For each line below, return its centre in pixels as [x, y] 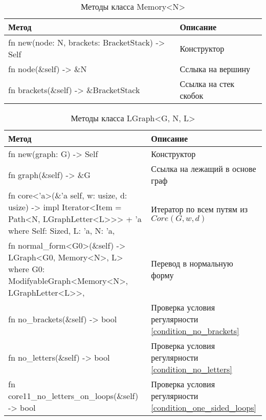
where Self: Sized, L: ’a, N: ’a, [62, 230]
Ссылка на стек [207, 84]
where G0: [27, 269]
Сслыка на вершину [215, 69]
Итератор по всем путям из [199, 209]
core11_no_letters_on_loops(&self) [73, 396]
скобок [192, 95]
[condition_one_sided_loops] [204, 407]
